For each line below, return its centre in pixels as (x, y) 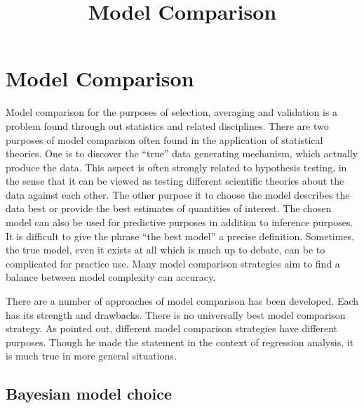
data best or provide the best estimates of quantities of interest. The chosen (169, 208)
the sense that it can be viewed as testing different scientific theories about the (175, 181)
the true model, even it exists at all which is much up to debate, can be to (166, 250)
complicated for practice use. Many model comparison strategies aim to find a (173, 263)
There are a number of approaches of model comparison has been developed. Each (182, 301)
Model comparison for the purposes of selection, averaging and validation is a (172, 112)
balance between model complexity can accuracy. (111, 277)
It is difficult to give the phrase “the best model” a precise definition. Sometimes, (180, 236)
